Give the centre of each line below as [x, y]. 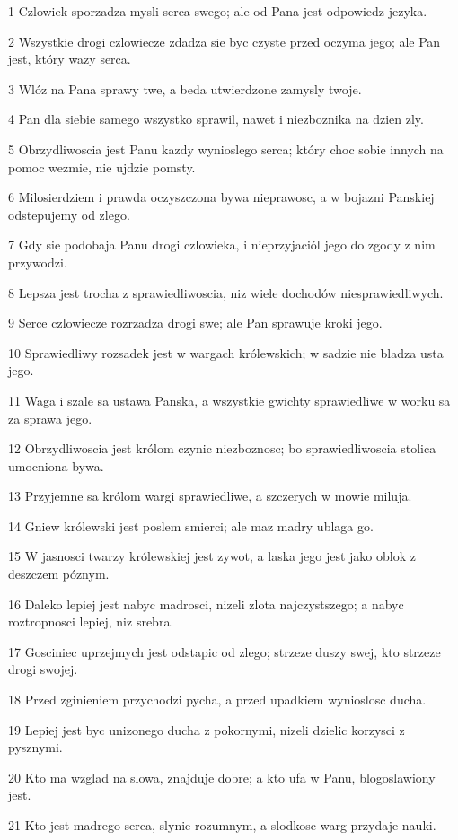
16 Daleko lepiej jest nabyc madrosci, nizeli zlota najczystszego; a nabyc [206, 604]
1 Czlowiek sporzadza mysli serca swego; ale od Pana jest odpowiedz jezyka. [218, 11]
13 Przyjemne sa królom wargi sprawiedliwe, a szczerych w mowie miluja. [210, 496]
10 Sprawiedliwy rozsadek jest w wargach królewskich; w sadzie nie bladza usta [226, 352]
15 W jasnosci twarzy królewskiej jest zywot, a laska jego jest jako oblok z [212, 556]
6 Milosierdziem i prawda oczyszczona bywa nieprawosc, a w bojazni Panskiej [221, 197]
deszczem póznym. [59, 574]
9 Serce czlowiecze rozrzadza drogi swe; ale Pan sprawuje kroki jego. [195, 323]
